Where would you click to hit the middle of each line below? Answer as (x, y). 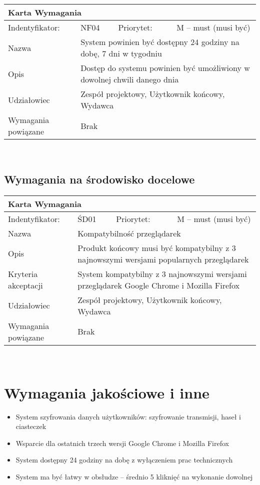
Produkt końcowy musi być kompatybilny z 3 (157, 247)
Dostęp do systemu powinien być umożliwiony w (165, 68)
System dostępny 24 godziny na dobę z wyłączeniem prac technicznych (124, 460)
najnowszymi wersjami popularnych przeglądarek (163, 259)
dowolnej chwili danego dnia (130, 79)
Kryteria (23, 273)
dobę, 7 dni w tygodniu (121, 53)
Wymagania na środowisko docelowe (99, 179)
